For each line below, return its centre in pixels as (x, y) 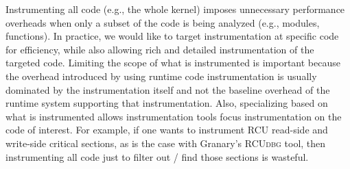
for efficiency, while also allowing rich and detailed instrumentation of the (160, 49)
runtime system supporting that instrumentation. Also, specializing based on (167, 103)
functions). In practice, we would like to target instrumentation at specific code (172, 36)
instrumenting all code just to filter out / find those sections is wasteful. (157, 156)
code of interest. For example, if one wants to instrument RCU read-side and (167, 130)
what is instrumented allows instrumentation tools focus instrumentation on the (174, 116)
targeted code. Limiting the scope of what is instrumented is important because (173, 63)
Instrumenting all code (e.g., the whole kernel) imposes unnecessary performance (175, 9)
